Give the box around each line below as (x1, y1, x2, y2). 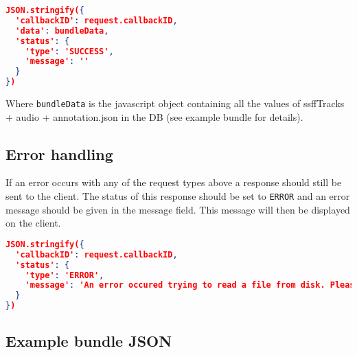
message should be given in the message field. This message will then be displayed (5, 202, 350, 216)
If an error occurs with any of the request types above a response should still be (5, 175, 342, 190)
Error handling (5, 143, 113, 164)
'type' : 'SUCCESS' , (25, 46, 114, 56)
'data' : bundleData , (15, 25, 109, 36)
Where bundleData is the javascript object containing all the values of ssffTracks (5, 96, 345, 110)
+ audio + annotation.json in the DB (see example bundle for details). (5, 109, 303, 124)
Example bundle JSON (5, 330, 172, 352)
